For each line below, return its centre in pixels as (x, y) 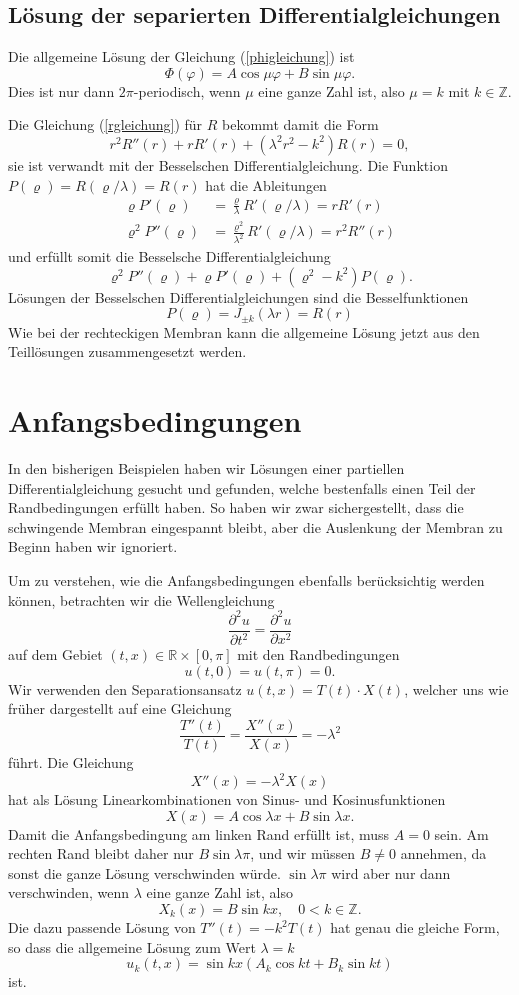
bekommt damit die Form (300, 124)
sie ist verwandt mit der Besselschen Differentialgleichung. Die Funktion (228, 164)
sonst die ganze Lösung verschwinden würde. (144, 872)
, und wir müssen (303, 853)
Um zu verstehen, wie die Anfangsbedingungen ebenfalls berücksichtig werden (246, 580)
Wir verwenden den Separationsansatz (125, 688)
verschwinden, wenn (69, 892)
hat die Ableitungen (266, 184)
